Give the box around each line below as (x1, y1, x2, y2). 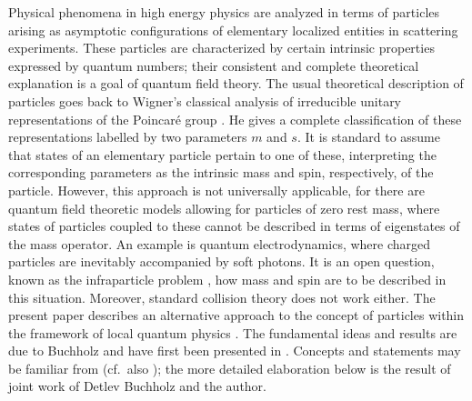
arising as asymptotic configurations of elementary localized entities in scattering (8, 20, 458, 39)
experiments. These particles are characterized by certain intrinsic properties (8, 38, 435, 57)
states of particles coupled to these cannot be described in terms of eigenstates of (8, 216, 460, 236)
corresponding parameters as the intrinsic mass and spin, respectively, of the (8, 163, 434, 182)
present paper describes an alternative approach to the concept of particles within (8, 306, 465, 325)
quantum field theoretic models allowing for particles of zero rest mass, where (8, 198, 440, 217)
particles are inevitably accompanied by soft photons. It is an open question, (8, 252, 435, 271)
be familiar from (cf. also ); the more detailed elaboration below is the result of (8, 358, 451, 377)
